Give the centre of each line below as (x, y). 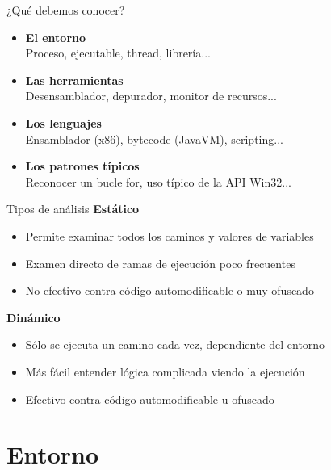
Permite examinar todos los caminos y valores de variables (170, 235)
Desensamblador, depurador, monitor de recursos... (151, 96)
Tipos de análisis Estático (73, 209)
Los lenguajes (63, 122)
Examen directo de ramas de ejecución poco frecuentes (160, 263)
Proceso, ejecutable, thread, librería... (118, 53)
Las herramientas (74, 80)
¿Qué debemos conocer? (66, 10)
